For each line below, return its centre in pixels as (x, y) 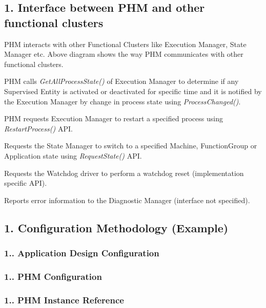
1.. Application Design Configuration (82, 253)
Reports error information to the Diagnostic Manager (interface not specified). (127, 200)
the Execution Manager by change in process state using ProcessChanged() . (122, 101)
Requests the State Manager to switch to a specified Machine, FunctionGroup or (131, 146)
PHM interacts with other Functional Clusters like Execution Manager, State (125, 44)
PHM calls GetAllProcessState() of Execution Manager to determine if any (121, 81)
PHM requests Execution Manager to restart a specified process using (114, 118)
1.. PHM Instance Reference (64, 300)
